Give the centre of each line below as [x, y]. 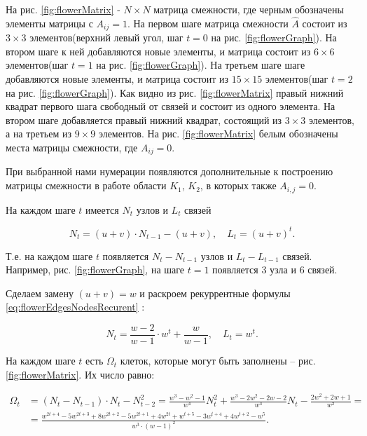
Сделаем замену [40, 293]
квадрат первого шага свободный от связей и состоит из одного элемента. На [171, 106]
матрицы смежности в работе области [86, 185]
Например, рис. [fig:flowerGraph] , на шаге [95, 270]
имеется [102, 209]
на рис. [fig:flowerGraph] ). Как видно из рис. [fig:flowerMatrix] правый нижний [175, 92]
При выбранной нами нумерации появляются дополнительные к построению [169, 171]
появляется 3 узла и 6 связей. [275, 270]
